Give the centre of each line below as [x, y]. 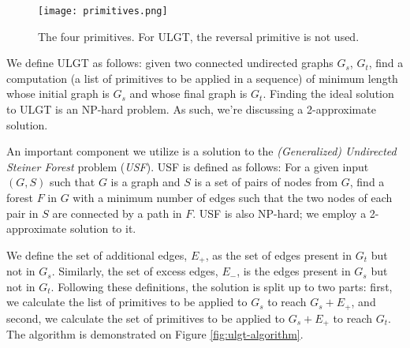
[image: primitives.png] [103, 11]
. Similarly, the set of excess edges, [135, 271]
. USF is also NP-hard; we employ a [280, 213]
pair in [22, 213]
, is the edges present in [294, 271]
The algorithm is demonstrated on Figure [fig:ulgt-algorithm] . [155, 334]
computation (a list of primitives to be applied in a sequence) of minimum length [202, 78]
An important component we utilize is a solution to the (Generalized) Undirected [201, 151]
